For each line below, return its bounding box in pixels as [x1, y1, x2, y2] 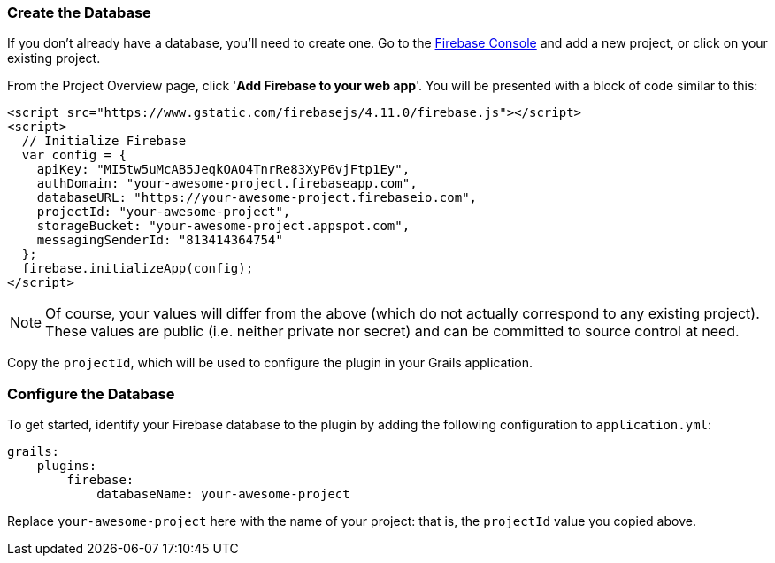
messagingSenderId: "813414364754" [36, 233, 283, 248]
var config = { [21, 148, 127, 163]
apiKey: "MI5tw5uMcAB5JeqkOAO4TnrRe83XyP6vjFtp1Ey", [36, 162, 411, 177]
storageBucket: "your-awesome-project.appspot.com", [36, 219, 411, 234]
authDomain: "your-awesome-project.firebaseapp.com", [36, 176, 418, 191]
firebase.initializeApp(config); [21, 261, 254, 276]
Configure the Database [7, 384, 175, 403]
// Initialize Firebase [21, 134, 187, 149]
